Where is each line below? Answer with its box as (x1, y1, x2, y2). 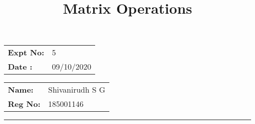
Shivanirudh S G (48, 84, 105, 96)
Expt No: (8, 47, 45, 58)
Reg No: (8, 98, 41, 110)
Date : (8, 61, 32, 73)
